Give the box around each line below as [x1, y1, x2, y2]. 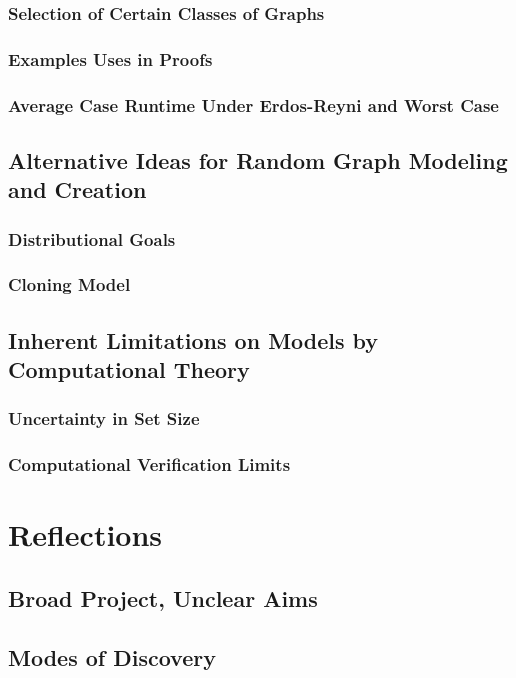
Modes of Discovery [8, 641, 216, 672]
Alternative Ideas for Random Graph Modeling [8, 144, 508, 175]
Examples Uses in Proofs [8, 46, 213, 71]
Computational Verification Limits [8, 452, 291, 477]
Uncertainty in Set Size [8, 406, 200, 431]
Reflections [8, 514, 163, 555]
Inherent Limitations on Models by [8, 324, 379, 355]
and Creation [8, 174, 147, 205]
